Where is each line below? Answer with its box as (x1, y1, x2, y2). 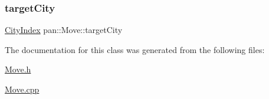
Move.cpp (5, 83, 40, 95)
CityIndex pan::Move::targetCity (5, 24, 123, 36)
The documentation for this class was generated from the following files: (5, 43, 265, 55)
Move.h (5, 63, 31, 75)
